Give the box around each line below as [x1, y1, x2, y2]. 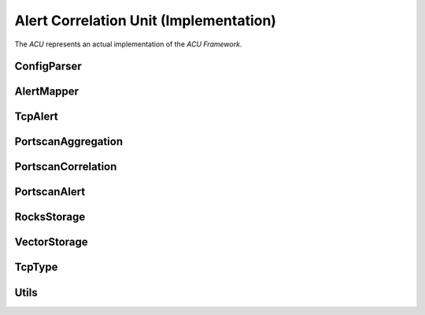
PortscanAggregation [14, 135, 124, 149]
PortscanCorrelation [14, 160, 117, 173]
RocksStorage [14, 210, 86, 224]
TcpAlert [14, 110, 58, 124]
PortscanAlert [14, 185, 86, 198]
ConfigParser [14, 60, 82, 73]
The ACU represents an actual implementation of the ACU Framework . [14, 39, 242, 49]
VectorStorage [14, 235, 88, 249]
